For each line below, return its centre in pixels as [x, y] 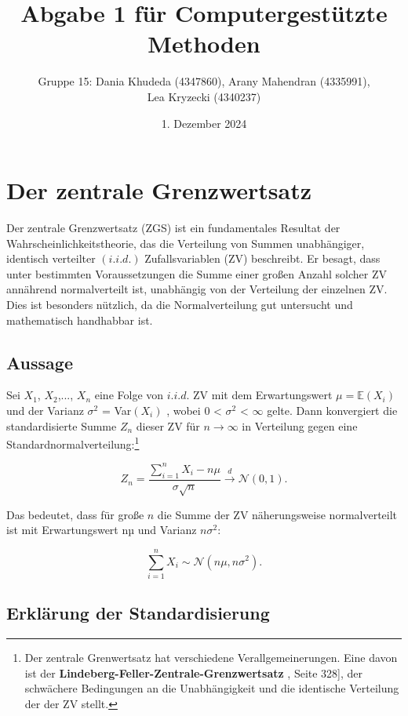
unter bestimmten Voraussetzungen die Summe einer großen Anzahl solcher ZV [197, 273]
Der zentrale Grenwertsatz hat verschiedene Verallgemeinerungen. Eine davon [211, 658]
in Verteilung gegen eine [300, 425]
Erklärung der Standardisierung [138, 613]
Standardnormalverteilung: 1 [73, 443]
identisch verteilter [51, 258]
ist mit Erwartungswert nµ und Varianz [102, 530]
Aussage [40, 362]
